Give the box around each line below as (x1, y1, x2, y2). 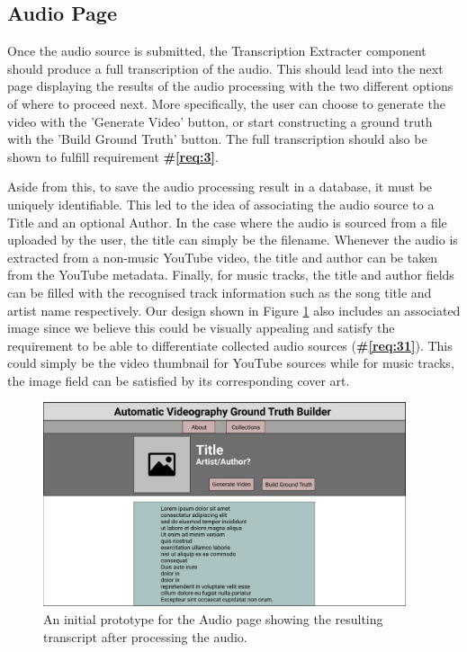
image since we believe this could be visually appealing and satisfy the (7, 318, 395, 337)
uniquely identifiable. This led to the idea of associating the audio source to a (7, 194, 435, 213)
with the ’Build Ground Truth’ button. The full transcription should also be (7, 130, 427, 148)
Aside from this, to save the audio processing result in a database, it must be (7, 177, 433, 196)
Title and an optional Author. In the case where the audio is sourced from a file (7, 212, 447, 231)
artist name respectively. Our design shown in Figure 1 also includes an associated (7, 300, 461, 319)
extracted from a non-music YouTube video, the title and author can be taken (7, 247, 438, 266)
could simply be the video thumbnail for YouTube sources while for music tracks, (7, 353, 454, 372)
